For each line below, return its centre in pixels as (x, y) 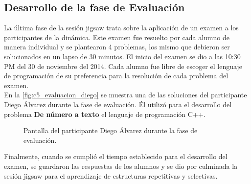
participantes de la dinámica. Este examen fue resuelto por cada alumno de (117, 37)
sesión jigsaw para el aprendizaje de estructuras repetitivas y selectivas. (111, 175)
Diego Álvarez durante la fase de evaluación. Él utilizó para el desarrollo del (118, 104)
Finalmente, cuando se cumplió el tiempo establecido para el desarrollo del (116, 156)
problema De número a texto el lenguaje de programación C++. (105, 114)
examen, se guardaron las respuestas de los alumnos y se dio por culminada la (121, 166)
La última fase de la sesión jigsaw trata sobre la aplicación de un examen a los (121, 28)
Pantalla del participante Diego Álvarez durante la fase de (111, 130)
